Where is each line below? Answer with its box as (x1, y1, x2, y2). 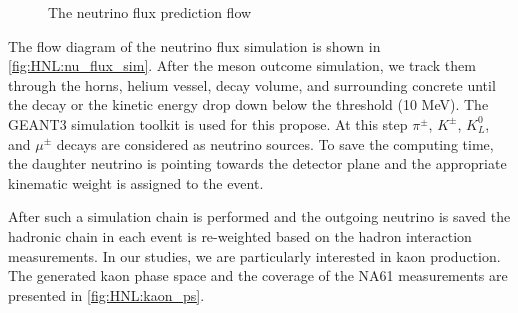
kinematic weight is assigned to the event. (8, 172, 264, 193)
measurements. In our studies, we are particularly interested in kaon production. (8, 245, 501, 266)
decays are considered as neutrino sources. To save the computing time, (56, 133, 494, 154)
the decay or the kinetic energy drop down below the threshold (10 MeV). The (8, 94, 489, 115)
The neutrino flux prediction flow (48, 2, 252, 22)
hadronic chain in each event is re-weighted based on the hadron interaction (8, 225, 472, 246)
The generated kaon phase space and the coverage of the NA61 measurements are (8, 265, 508, 286)
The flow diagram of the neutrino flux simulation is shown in (8, 35, 381, 56)
